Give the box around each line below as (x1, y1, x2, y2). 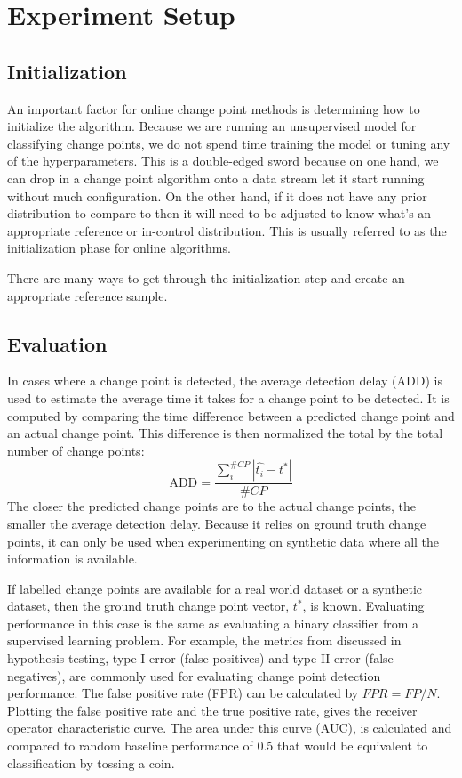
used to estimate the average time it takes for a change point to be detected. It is (7, 388, 450, 407)
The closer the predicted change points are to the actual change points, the (7, 497, 416, 515)
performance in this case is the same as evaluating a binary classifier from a (7, 613, 419, 632)
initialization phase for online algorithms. (7, 239, 231, 257)
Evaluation (7, 329, 108, 357)
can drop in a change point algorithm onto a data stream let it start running (7, 168, 425, 187)
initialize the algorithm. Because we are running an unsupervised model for (7, 117, 417, 135)
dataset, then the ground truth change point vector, (7, 596, 290, 615)
